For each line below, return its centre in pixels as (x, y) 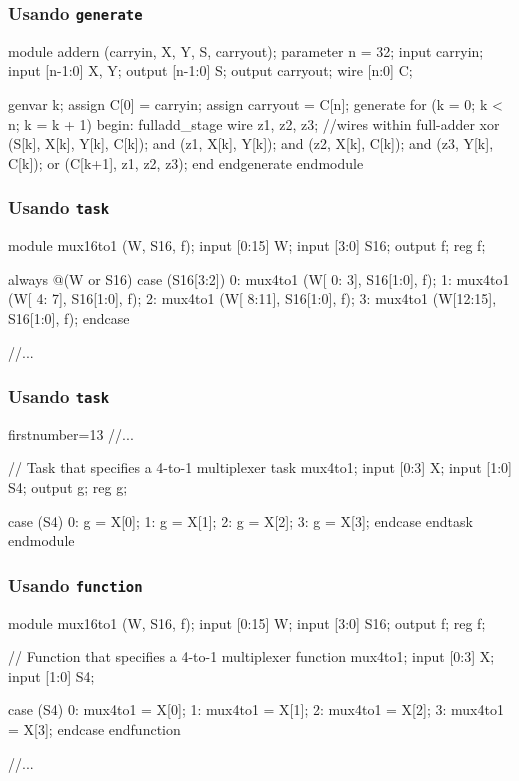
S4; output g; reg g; (68, 487)
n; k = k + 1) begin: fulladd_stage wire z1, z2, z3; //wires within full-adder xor (254, 123)
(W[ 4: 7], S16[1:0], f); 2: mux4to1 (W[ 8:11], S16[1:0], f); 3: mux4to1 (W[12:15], (252, 298)
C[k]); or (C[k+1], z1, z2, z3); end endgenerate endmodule (186, 162)
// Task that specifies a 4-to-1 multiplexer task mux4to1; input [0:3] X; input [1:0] (260, 467)
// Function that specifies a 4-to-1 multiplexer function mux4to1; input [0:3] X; (251, 656)
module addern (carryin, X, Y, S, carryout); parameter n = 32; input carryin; (246, 50)
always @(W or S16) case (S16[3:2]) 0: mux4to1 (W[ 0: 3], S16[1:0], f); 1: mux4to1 (259, 278)
